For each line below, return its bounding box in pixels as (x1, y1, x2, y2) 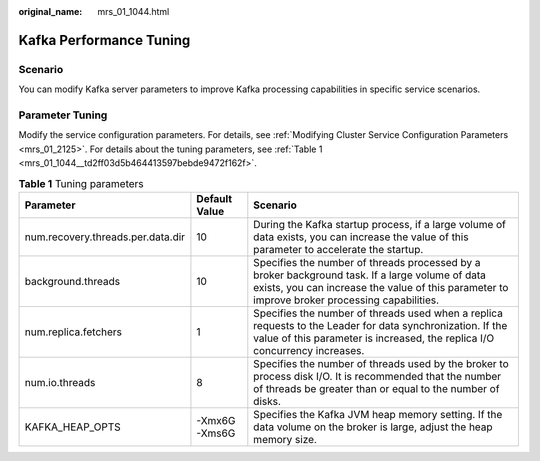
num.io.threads (24, 375, 96, 389)
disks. (253, 394, 282, 408)
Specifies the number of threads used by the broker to (253, 356, 509, 370)
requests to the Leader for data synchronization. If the (253, 318, 508, 332)
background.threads (24, 274, 120, 288)
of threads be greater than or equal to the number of (253, 381, 500, 395)
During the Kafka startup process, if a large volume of (253, 217, 507, 231)
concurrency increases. (253, 343, 365, 357)
